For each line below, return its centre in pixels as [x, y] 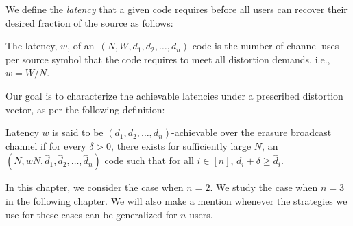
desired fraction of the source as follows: [89, 22]
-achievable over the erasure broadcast [252, 132]
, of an [81, 46]
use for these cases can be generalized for [92, 214]
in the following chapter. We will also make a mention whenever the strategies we [176, 200]
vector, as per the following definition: [85, 109]
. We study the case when [264, 187]
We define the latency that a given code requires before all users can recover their [176, 9]
